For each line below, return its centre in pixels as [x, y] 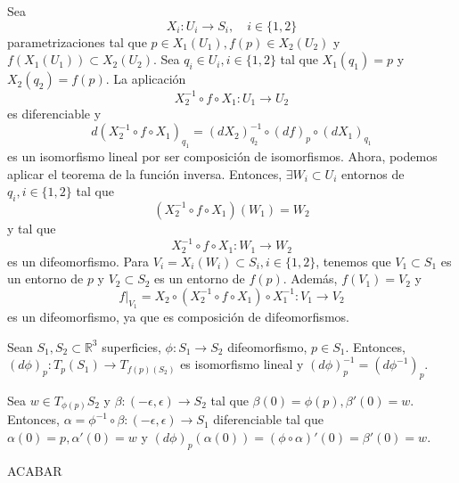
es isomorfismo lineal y [242, 364]
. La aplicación [146, 79]
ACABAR [35, 470]
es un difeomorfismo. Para [78, 261]
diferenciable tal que [268, 419]
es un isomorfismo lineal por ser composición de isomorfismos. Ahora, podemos [222, 156]
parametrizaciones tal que [77, 41]
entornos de [373, 173]
